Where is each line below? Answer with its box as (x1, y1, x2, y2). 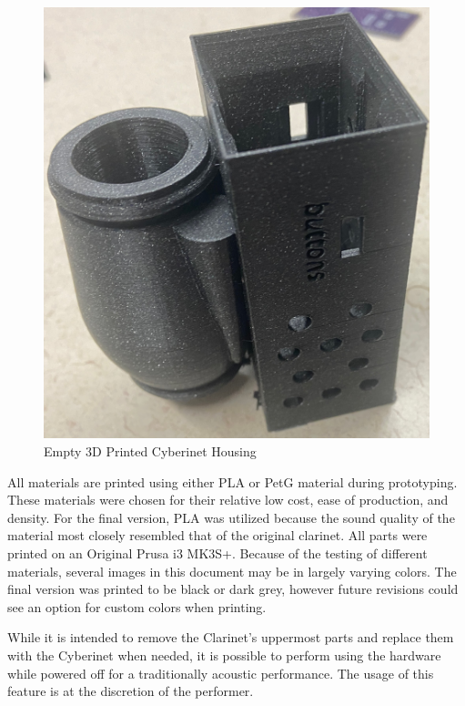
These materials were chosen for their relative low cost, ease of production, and (7, 490, 449, 509)
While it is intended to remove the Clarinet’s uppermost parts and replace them (7, 628, 454, 647)
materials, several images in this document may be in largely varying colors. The (7, 561, 457, 580)
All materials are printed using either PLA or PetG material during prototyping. (7, 472, 458, 491)
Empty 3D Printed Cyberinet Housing (44, 442, 257, 461)
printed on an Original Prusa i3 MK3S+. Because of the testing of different (7, 544, 428, 563)
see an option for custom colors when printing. (7, 597, 267, 616)
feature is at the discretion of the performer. (7, 681, 254, 701)
